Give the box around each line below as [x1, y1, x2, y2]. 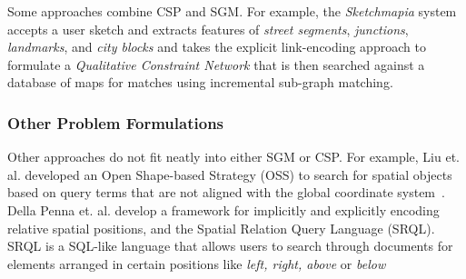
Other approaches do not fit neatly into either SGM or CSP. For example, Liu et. [7, 147, 460, 166]
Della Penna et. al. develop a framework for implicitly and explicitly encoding [7, 200, 440, 219]
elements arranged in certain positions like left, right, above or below [7, 254, 386, 273]
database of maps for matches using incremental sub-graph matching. [7, 73, 393, 92]
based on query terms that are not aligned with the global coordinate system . [7, 183, 445, 202]
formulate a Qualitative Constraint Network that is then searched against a [7, 55, 425, 74]
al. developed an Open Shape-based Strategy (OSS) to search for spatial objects [7, 164, 452, 184]
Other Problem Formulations [7, 111, 224, 134]
